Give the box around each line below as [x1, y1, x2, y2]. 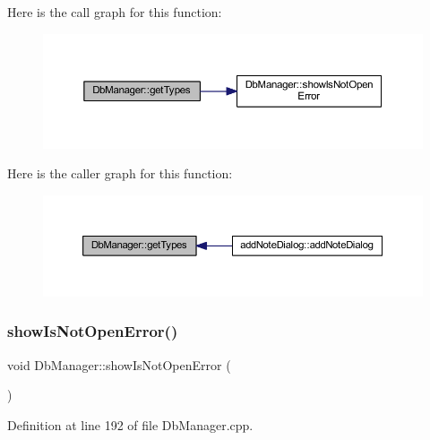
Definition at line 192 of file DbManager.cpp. [7, 415, 254, 434]
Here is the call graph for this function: [7, 3, 222, 21]
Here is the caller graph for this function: [7, 164, 233, 183]
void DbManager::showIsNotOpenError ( [7, 355, 231, 374]
